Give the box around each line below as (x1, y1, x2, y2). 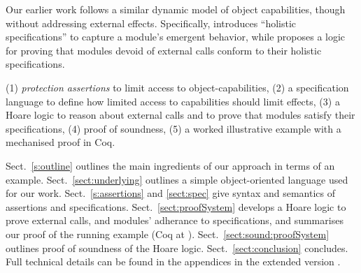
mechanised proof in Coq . (6, 135, 115, 149)
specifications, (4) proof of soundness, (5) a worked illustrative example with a (6, 121, 341, 135)
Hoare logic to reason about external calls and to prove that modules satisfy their (6, 108, 355, 122)
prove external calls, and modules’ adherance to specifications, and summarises (6, 213, 344, 228)
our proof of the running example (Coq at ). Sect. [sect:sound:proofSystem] (6, 226, 330, 241)
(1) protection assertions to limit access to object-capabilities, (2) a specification (6, 80, 349, 94)
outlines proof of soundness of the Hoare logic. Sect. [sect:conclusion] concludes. (6, 240, 348, 255)
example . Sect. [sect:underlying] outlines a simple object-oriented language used (6, 172, 348, 186)
